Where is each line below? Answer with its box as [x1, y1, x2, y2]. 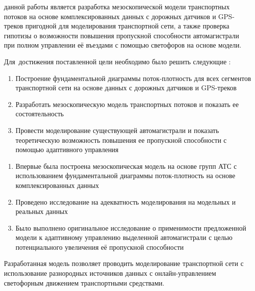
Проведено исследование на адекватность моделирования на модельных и [15, 196, 236, 207]
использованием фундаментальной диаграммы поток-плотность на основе [15, 170, 235, 181]
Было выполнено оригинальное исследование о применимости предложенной [15, 222, 246, 233]
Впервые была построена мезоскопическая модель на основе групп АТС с [15, 160, 237, 171]
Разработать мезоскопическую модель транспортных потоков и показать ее [15, 99, 239, 109]
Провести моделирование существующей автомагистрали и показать [15, 125, 219, 135]
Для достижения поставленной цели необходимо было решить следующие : [4, 56, 231, 66]
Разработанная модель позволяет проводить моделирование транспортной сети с [4, 258, 244, 268]
